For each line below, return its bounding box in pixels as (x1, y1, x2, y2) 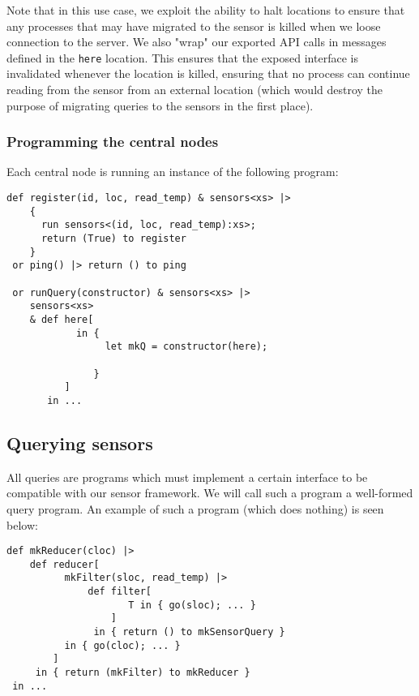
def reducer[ (29, 558, 100, 570)
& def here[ (29, 313, 94, 325)
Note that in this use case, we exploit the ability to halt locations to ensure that (6, 2, 405, 18)
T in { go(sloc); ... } (128, 599, 256, 611)
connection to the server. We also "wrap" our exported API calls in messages (6, 33, 387, 50)
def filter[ (88, 586, 152, 598)
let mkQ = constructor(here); (105, 341, 268, 353)
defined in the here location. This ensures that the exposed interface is (6, 49, 358, 66)
